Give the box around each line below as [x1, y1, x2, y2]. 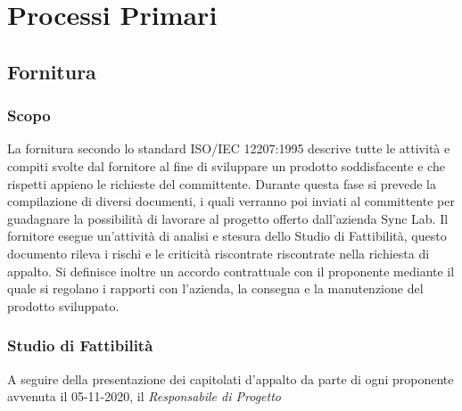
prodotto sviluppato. [7, 296, 120, 315]
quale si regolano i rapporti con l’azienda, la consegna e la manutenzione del [7, 279, 424, 298]
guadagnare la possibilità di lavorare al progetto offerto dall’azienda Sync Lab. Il [7, 209, 449, 227]
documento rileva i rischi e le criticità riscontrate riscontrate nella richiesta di [7, 243, 430, 262]
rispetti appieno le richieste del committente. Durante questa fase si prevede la [7, 174, 436, 193]
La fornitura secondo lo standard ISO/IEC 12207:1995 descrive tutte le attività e [7, 139, 450, 158]
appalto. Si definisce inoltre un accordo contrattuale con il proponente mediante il [7, 261, 455, 280]
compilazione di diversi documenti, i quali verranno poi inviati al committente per [7, 192, 455, 210]
